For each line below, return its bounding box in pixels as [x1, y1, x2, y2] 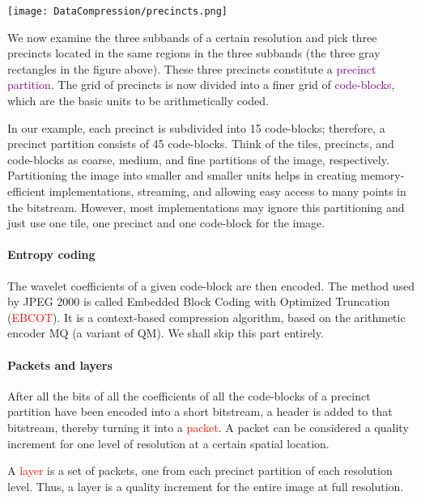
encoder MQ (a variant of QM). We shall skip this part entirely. [7, 324, 324, 341]
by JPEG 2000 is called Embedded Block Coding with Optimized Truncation [7, 293, 390, 310]
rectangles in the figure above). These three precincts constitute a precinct [7, 60, 376, 77]
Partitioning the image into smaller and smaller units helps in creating [7, 167, 357, 184]
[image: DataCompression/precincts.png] [7, 6, 228, 17]
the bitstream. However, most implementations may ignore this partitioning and [7, 198, 405, 215]
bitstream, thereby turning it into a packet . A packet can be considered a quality [7, 418, 409, 435]
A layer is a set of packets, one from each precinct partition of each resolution [7, 462, 393, 479]
